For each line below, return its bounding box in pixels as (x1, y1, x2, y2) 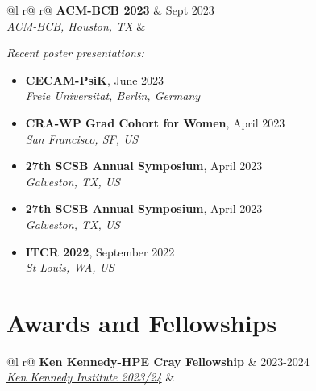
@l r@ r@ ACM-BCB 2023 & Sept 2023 (6, 2, 214, 18)
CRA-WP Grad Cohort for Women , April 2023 (25, 114, 285, 131)
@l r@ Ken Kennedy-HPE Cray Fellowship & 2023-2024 (6, 352, 310, 369)
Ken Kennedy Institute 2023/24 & (6, 368, 175, 385)
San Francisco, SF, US (25, 130, 139, 147)
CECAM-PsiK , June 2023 (25, 71, 164, 88)
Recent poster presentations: (6, 44, 144, 61)
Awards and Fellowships (6, 306, 277, 339)
